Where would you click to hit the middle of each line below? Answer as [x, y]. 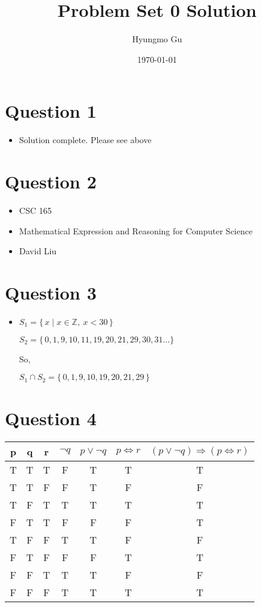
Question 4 [51, 418]
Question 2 [51, 181]
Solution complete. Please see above [85, 140]
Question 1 [51, 111]
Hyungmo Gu [157, 39]
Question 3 [51, 292]
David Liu [38, 251]
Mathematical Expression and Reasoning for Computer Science [136, 230]
